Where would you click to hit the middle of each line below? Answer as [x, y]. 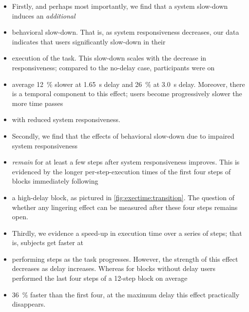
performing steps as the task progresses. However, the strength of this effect [125, 259]
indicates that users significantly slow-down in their [89, 41]
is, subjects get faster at [48, 242]
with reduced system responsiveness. [66, 119]
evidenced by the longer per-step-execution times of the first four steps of [121, 171]
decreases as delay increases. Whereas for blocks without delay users [114, 268]
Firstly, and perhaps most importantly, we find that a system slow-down [120, 6]
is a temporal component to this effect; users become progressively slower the [127, 94]
